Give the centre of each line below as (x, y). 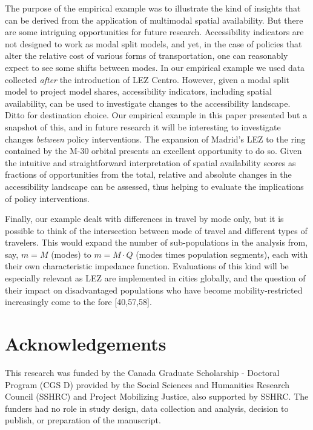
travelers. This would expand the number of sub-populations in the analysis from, (156, 242)
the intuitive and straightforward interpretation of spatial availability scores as (150, 162)
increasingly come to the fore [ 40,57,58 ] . (78, 302)
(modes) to (71, 254)
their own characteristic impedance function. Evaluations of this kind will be (147, 266)
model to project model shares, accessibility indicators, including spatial (138, 91)
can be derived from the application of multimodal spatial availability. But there (154, 20)
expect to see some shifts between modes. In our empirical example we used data (155, 67)
